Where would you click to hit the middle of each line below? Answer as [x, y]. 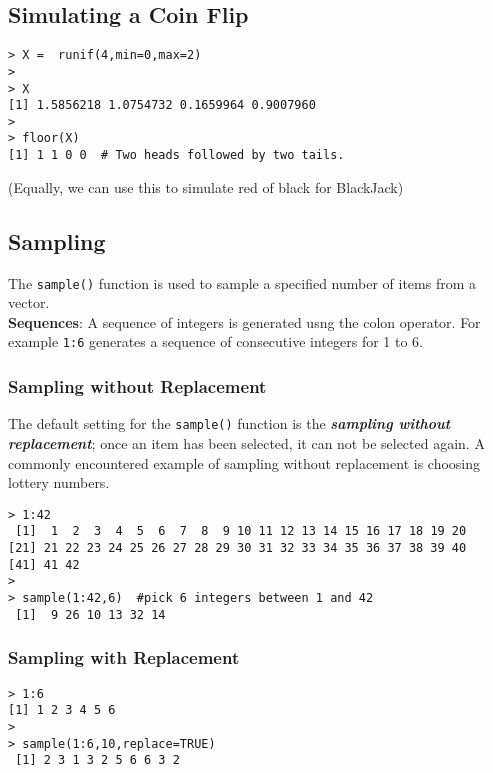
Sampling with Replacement [124, 657]
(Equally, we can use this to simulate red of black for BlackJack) [206, 186]
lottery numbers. [59, 482]
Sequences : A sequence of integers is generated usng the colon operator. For [244, 321]
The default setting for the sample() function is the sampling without [229, 423]
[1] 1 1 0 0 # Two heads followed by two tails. [176, 155]
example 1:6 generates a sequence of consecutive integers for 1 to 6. [215, 341]
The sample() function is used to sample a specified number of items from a [242, 282]
